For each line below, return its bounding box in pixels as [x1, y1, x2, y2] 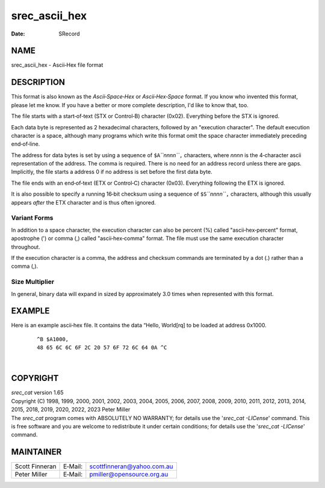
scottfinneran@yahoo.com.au [89, 462, 173, 471]
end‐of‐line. [11, 140, 40, 147]
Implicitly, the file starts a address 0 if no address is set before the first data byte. [11, 168, 213, 176]
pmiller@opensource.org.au [89, 470, 169, 478]
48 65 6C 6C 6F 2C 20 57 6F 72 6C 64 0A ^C [37, 344, 167, 351]
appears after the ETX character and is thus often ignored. [11, 199, 156, 206]
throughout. [11, 243, 40, 250]
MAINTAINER [11, 447, 62, 457]
